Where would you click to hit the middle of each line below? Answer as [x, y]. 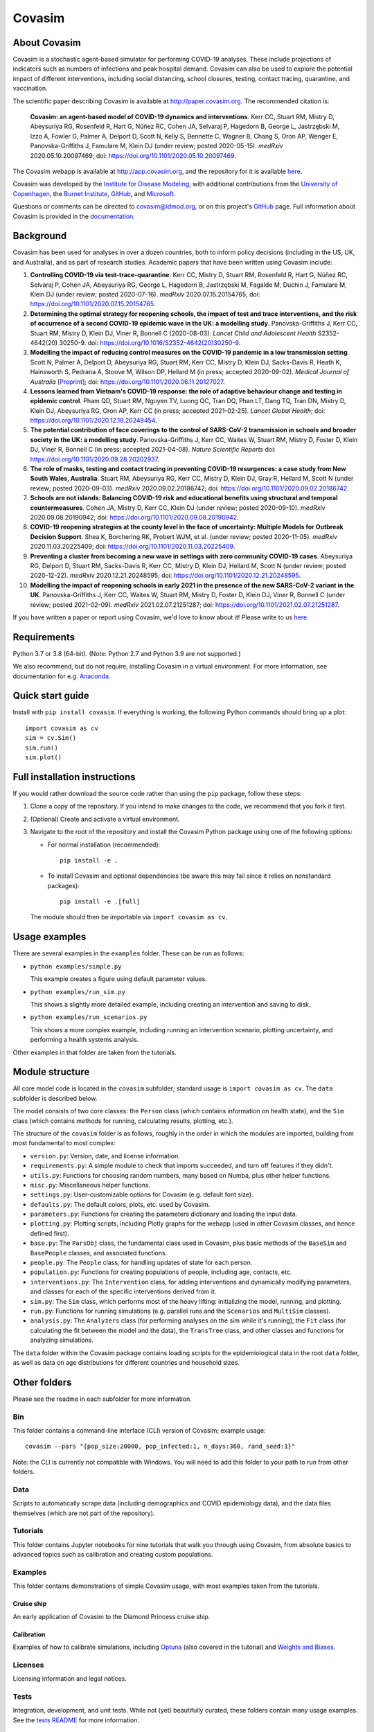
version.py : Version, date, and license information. [105, 1156]
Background [40, 236]
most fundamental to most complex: [64, 1143]
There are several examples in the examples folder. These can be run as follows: [128, 953]
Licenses [28, 1665]
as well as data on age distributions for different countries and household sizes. [126, 1362]
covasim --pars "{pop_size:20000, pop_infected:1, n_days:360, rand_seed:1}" [160, 1447]
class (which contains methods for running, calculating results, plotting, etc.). [123, 1121]
